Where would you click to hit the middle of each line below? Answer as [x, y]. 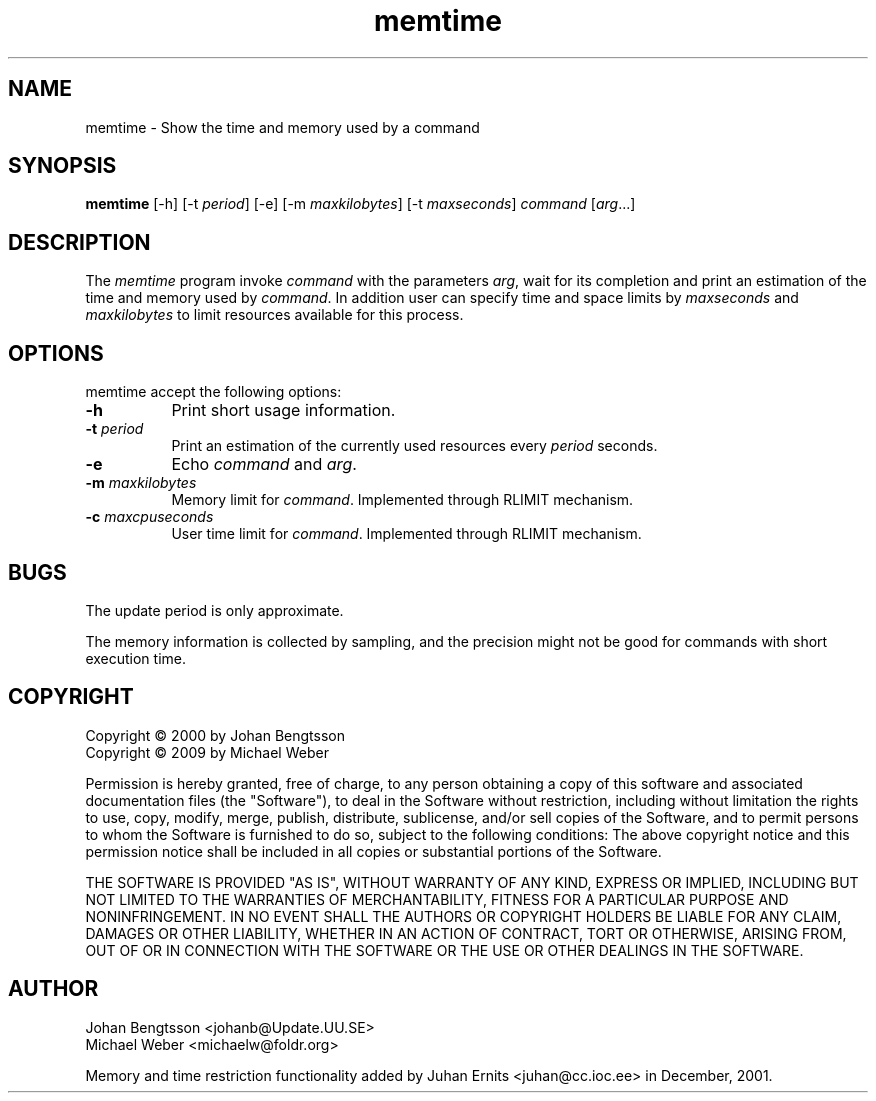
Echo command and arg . [264, 464]
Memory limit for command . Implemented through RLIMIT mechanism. [402, 500]
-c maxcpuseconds [149, 517]
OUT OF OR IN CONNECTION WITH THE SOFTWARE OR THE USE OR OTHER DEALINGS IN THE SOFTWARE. [444, 950]
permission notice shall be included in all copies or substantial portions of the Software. [373, 851]
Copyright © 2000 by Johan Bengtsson [215, 735]
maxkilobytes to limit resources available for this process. [274, 315]
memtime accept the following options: [213, 392]
